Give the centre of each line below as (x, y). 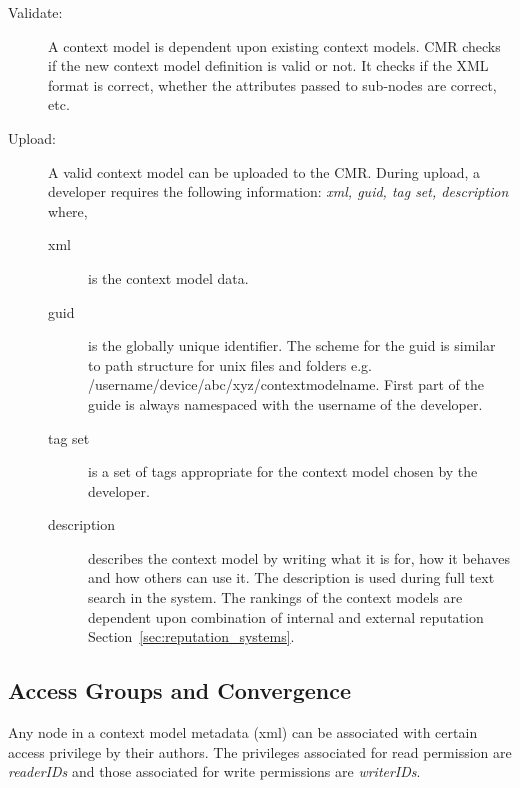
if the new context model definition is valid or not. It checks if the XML (268, 65)
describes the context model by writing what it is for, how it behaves (299, 557)
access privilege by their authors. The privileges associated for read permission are (260, 751)
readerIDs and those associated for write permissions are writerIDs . (214, 771)
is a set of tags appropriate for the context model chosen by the (283, 471)
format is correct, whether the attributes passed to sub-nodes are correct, (272, 84)
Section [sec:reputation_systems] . (191, 636)
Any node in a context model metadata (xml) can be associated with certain (243, 732)
